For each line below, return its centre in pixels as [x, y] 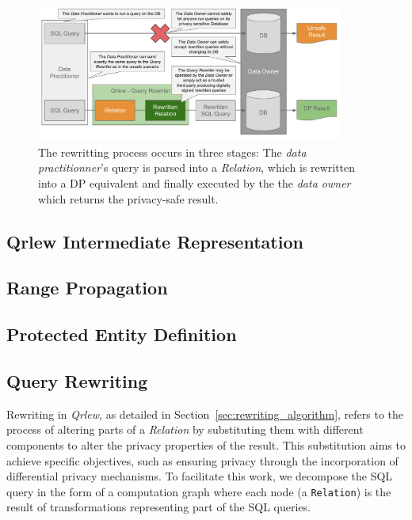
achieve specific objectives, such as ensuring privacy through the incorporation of [202, 460]
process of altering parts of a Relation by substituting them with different [185, 429]
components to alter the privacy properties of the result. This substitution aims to [206, 445]
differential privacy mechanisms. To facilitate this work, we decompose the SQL [200, 476]
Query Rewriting [77, 381]
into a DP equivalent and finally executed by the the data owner [195, 183]
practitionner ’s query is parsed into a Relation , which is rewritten [197, 167]
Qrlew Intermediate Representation [155, 241]
